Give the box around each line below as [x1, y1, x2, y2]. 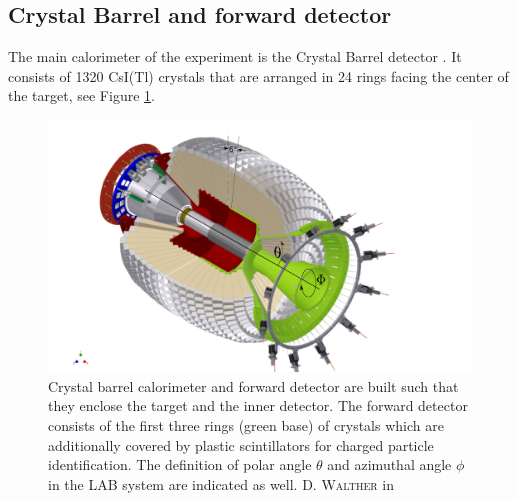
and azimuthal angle [327, 454, 452, 475]
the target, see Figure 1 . [8, 85, 155, 106]
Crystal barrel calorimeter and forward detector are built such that [48, 375, 459, 396]
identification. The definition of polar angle [48, 454, 312, 475]
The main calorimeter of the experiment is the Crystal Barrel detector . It [8, 46, 462, 67]
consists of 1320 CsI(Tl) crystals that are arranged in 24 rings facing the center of [8, 65, 509, 86]
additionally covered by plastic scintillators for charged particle [48, 434, 434, 455]
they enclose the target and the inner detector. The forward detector [48, 395, 468, 416]
